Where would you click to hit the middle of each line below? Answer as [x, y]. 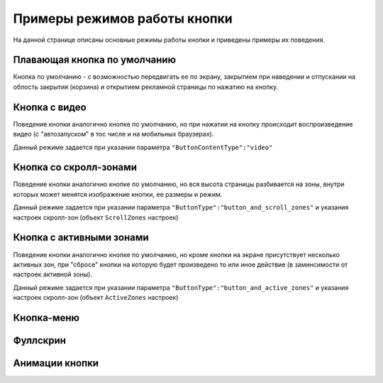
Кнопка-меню [46, 317]
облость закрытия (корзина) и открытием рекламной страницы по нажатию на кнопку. [146, 87]
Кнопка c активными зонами [81, 238]
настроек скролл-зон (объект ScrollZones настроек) [96, 217]
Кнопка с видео [50, 107]
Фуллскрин [40, 340]
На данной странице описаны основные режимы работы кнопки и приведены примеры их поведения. [169, 40]
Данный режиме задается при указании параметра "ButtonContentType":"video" [143, 147]
